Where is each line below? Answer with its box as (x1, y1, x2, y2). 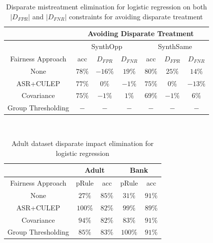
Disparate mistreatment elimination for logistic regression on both (6, 1, 207, 11)
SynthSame (158, 41, 192, 51)
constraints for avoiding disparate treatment (69, 11, 203, 21)
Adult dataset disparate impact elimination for (11, 138, 154, 148)
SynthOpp (91, 41, 123, 51)
